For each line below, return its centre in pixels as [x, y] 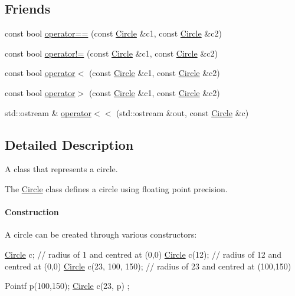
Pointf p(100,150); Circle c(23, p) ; [67, 286]
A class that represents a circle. [61, 169]
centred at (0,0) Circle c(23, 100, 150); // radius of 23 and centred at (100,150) [148, 266]
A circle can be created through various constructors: [101, 234]
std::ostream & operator [48, 112]
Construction [32, 212]
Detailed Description [69, 144]
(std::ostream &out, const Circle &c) [182, 112]
